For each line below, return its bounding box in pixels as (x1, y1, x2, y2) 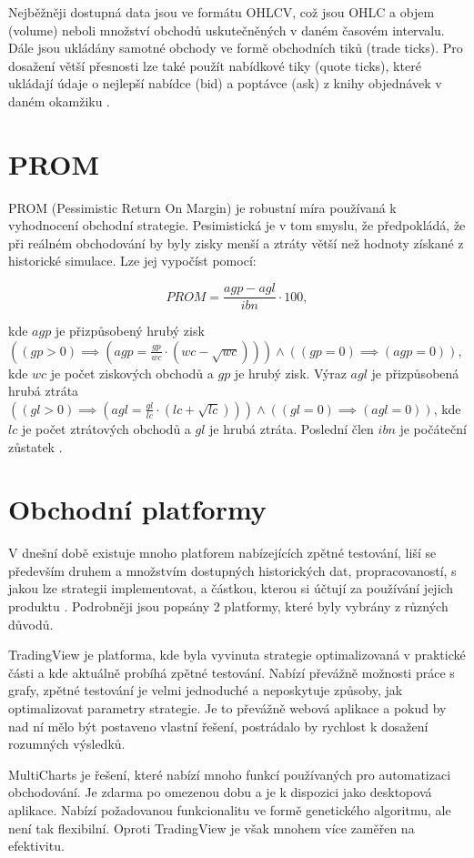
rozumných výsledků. (8, 734, 126, 753)
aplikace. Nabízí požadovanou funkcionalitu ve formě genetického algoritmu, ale (8, 800, 451, 819)
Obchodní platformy (8, 490, 267, 528)
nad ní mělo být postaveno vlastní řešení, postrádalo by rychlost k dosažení (8, 716, 429, 735)
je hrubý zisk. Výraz (234, 363, 347, 382)
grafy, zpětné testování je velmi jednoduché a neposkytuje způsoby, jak (8, 681, 403, 700)
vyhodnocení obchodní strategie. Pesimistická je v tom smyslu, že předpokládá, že (8, 216, 466, 235)
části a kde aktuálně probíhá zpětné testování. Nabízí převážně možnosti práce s (8, 662, 455, 681)
